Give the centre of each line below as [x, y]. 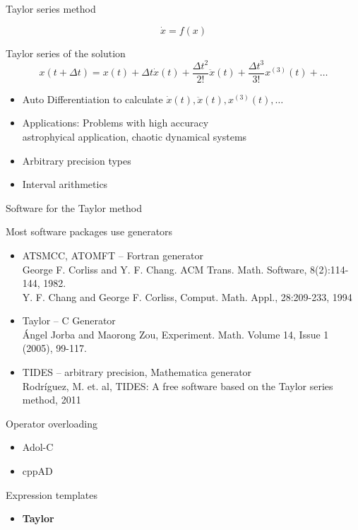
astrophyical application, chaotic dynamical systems [135, 136]
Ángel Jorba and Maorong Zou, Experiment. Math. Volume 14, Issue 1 [175, 334]
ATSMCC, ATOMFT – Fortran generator [113, 255]
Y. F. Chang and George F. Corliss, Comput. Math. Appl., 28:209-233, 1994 [187, 296]
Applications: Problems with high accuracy [115, 123]
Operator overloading [52, 423]
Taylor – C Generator [69, 320]
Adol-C [38, 447]
